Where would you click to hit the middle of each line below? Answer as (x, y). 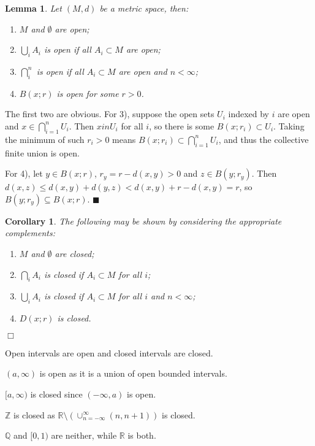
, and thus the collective (264, 139)
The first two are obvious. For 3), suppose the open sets (110, 114)
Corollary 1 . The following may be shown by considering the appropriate (143, 221)
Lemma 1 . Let (33, 8)
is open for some (88, 93)
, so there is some (182, 125)
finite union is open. (42, 152)
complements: (30, 233)
